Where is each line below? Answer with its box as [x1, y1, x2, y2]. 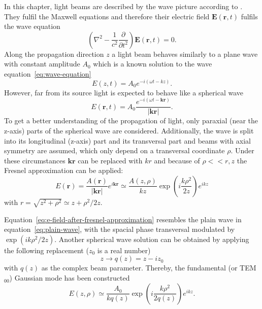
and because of [154, 155, 200, 165]
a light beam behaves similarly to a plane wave [112, 48, 258, 59]
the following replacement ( [4, 245, 89, 255]
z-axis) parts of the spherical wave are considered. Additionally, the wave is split [4, 125, 254, 135]
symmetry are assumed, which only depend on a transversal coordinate [4, 145, 225, 156]
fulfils [241, 11, 258, 21]
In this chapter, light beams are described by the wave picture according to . [4, 1, 243, 11]
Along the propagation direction [4, 48, 104, 59]
